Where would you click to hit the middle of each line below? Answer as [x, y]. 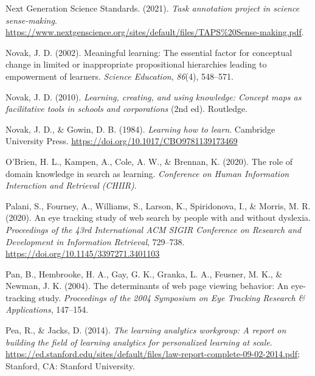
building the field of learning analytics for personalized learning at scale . [139, 342]
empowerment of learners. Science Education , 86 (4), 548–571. [119, 76]
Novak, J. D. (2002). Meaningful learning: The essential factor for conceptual [149, 52]
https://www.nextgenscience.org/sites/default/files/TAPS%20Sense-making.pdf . [155, 32]
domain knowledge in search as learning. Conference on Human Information [147, 173]
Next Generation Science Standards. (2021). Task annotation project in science [153, 8]
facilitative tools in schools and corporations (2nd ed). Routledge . [127, 109]
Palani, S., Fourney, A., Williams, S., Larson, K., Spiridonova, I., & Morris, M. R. [158, 205]
